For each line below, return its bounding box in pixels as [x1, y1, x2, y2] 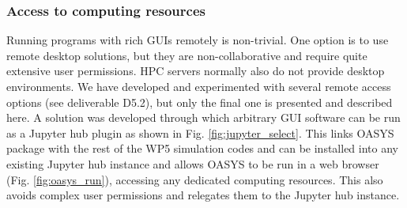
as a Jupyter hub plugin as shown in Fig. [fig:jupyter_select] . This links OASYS [6, 124, 394, 141]
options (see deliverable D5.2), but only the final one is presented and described [6, 93, 393, 110]
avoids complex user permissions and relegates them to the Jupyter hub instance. [6, 187, 400, 203]
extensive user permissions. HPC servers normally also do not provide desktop [6, 62, 385, 79]
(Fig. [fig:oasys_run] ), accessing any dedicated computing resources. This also [6, 171, 383, 187]
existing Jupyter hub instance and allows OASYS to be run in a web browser [6, 155, 379, 172]
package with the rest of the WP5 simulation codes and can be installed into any [6, 140, 398, 157]
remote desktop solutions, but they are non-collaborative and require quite [6, 47, 367, 63]
